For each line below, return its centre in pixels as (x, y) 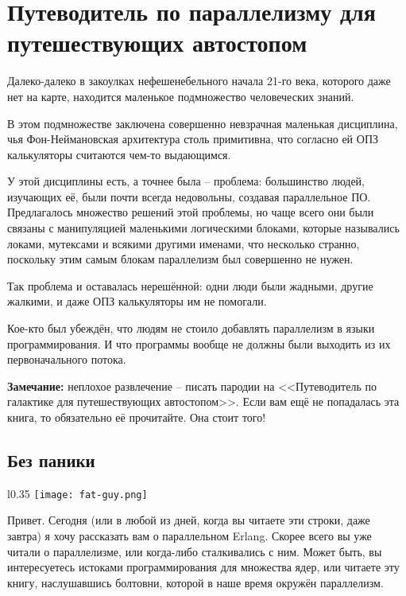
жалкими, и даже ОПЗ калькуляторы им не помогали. (137, 301)
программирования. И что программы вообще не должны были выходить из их (199, 343)
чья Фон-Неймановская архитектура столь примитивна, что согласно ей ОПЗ (193, 139)
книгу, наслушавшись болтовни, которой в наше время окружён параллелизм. (195, 582)
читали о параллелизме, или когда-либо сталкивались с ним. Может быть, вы (195, 551)
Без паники (51, 460)
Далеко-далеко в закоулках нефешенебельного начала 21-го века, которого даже (199, 81)
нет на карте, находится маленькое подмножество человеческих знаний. (181, 96)
